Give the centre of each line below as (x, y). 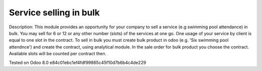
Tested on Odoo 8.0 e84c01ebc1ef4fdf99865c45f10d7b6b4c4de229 (78, 62)
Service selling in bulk (54, 12)
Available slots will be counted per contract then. (58, 54)
